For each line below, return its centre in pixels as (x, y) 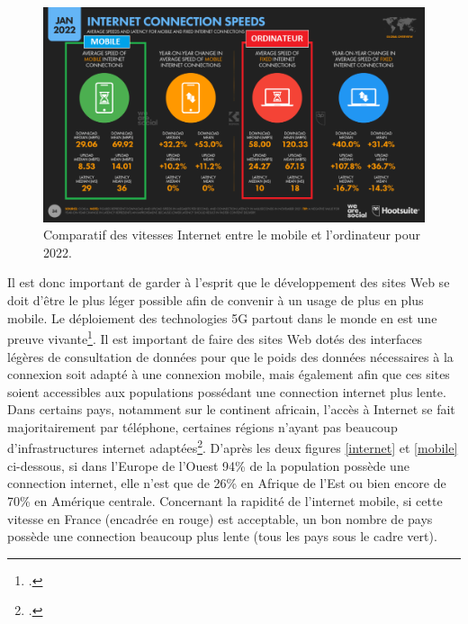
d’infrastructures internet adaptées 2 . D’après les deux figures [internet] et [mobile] (233, 447)
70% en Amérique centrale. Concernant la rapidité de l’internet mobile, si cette (225, 500)
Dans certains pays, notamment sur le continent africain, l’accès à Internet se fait (231, 409)
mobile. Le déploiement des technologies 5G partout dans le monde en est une (222, 317)
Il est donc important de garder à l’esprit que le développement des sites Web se (229, 282)
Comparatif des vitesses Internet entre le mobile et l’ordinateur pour (232, 235)
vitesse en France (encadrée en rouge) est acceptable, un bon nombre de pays (220, 518)
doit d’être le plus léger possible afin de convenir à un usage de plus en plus (216, 300)
